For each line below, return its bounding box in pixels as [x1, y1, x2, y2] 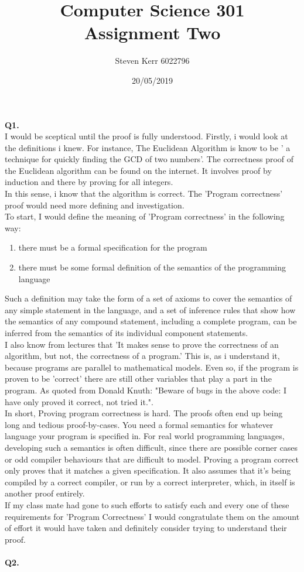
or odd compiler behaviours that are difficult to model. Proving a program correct [5, 453, 299, 465]
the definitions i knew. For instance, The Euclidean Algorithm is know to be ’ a [5, 141, 291, 153]
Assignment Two [84, 20, 221, 44]
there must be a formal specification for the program [18, 241, 207, 254]
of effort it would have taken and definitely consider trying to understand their [5, 522, 287, 534]
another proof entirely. [5, 487, 85, 499]
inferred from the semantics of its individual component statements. [5, 327, 248, 338]
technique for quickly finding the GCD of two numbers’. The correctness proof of [5, 153, 294, 165]
